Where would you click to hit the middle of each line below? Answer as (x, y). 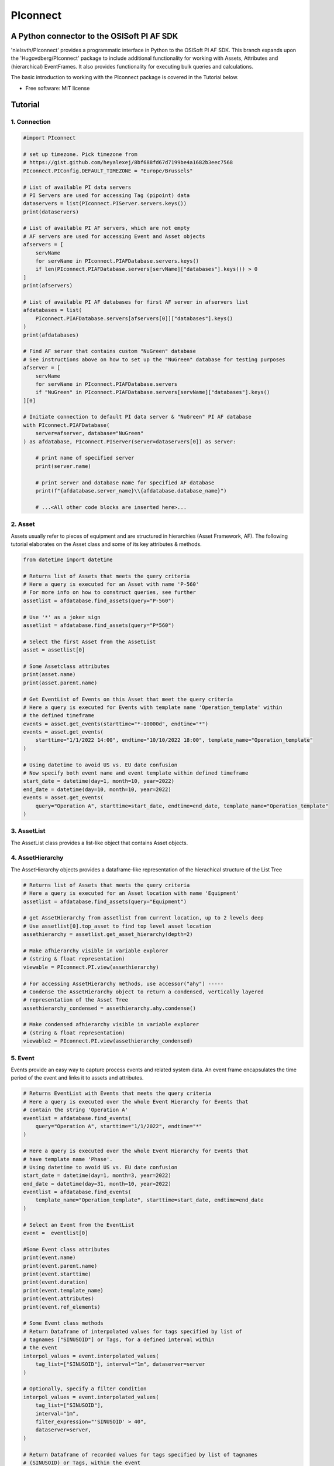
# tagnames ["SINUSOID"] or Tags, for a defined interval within (119, 1340)
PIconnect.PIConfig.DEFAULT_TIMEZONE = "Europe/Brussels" (108, 171)
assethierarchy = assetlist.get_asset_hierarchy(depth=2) (108, 934)
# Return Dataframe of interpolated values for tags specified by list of (133, 1331)
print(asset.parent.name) (60, 683)
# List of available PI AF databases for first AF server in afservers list (136, 302)
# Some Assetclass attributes (66, 666)
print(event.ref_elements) (62, 1307)
